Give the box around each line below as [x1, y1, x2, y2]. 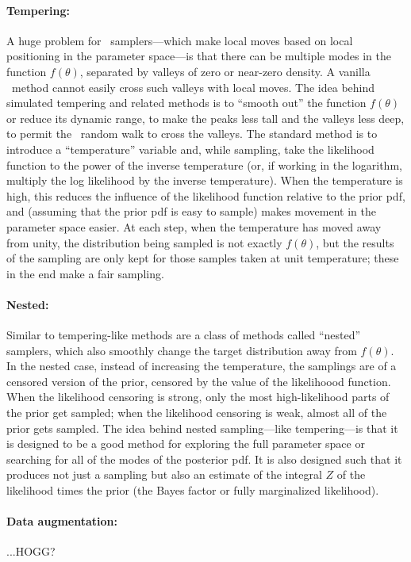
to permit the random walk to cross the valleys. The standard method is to [6, 125, 378, 142]
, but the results [316, 234, 394, 250]
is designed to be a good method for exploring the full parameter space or [6, 435, 365, 452]
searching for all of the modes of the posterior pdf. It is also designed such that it [6, 450, 402, 467]
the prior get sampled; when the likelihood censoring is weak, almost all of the [6, 404, 387, 421]
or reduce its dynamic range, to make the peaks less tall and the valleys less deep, [6, 109, 405, 126]
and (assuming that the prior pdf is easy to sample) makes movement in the [6, 203, 377, 220]
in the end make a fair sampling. [6, 265, 164, 281]
